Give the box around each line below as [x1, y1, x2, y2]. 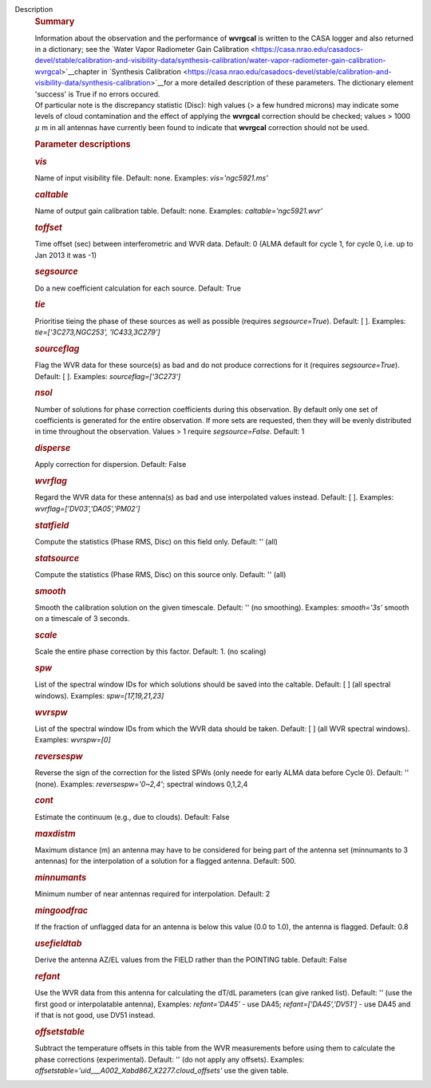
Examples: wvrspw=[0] [34, 735, 111, 745]
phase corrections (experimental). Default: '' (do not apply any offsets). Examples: [34, 1054, 305, 1064]
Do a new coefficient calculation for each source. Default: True [34, 283, 241, 293]
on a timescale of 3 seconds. [34, 614, 130, 623]
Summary [34, 16, 75, 27]
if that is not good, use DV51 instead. [34, 1011, 156, 1020]
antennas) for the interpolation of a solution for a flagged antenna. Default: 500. [34, 857, 297, 866]
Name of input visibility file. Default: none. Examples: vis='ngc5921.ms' [34, 173, 269, 183]
